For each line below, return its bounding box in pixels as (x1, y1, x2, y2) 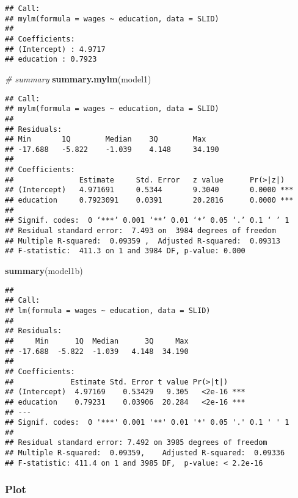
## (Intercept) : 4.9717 (5, 45, 106, 54)
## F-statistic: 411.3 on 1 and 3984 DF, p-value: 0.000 (5, 247, 245, 256)
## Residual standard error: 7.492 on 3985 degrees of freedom (5, 438, 267, 447)
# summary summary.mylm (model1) (5, 72, 151, 85)
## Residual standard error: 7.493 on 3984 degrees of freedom (5, 226, 276, 236)
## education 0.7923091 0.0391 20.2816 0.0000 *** (5, 196, 294, 205)
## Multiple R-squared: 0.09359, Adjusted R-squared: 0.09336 (5, 449, 285, 458)
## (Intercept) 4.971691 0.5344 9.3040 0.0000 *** (5, 186, 294, 195)
